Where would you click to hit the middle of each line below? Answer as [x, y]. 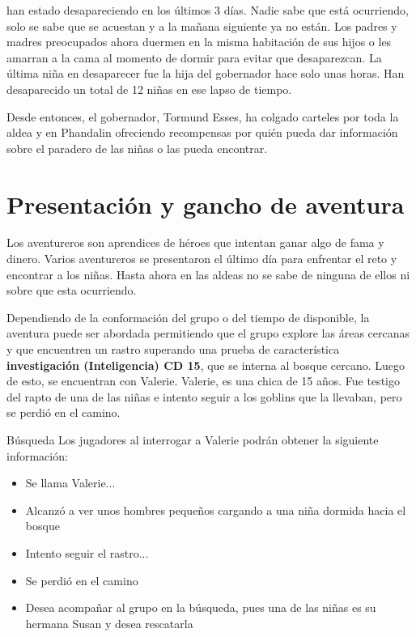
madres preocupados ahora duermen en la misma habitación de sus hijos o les [199, 42]
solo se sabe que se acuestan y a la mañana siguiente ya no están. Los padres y [202, 25]
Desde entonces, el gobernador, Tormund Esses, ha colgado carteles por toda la [203, 116]
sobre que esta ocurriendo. [72, 290]
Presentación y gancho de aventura [206, 204]
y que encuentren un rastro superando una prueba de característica [173, 349]
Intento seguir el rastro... [87, 552]
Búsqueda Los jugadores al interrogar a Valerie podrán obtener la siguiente [193, 440]
